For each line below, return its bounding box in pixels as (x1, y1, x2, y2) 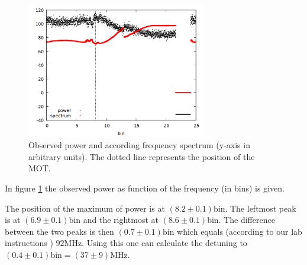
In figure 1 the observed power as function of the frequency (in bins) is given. (5, 181, 285, 194)
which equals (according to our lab (177, 225, 302, 237)
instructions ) (5, 237, 53, 249)
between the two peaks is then (5, 225, 114, 237)
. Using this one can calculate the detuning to (82, 237, 247, 249)
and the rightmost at (83, 213, 159, 226)
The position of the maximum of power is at (5, 202, 165, 214)
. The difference (218, 213, 275, 226)
